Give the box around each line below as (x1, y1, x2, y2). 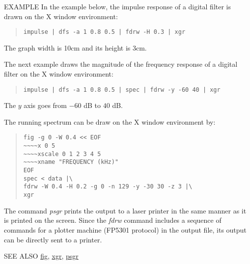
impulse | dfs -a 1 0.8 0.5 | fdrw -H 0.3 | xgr (23, 28, 186, 36)
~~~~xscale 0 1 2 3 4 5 (23, 150, 101, 158)
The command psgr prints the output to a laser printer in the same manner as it (4, 205, 247, 215)
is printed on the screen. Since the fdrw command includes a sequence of (4, 215, 222, 225)
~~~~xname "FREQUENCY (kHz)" (23, 158, 119, 166)
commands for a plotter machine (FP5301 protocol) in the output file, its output (4, 224, 247, 235)
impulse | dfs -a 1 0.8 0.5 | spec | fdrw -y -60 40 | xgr (23, 86, 221, 93)
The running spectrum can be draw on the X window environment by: (4, 116, 216, 127)
